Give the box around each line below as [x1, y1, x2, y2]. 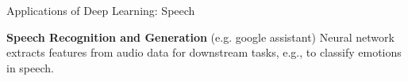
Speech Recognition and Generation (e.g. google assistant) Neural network [6, 28, 395, 45]
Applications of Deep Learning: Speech [6, 2, 195, 18]
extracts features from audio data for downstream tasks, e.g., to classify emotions [6, 44, 402, 61]
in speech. [6, 59, 54, 75]
